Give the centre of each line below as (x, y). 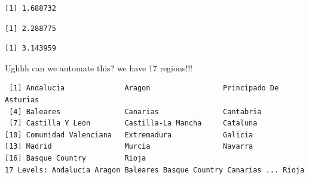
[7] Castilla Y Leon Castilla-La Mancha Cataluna (133, 123)
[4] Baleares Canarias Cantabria (135, 112)
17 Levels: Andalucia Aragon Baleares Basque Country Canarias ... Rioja (155, 170)
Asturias (22, 100)
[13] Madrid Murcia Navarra (129, 147)
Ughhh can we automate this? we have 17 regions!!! (99, 67)
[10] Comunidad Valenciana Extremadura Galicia (129, 135)
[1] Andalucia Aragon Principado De (144, 88)
